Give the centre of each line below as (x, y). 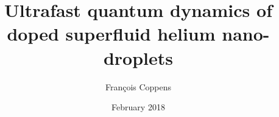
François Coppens (138, 86)
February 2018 (138, 107)
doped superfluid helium (111, 34)
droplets (138, 57)
